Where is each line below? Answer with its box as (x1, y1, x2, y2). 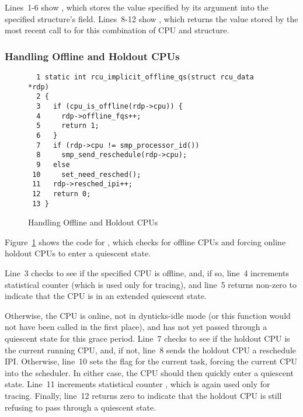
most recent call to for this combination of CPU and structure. (5, 24, 229, 36)
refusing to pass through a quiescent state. (5, 401, 156, 413)
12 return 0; (32, 189, 91, 198)
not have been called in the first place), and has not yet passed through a (5, 321, 267, 333)
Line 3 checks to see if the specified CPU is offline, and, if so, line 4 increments (5, 266, 289, 279)
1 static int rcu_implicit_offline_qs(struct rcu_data (36, 73, 254, 81)
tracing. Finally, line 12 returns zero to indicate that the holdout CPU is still (5, 389, 282, 401)
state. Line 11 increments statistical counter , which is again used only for (5, 378, 270, 390)
